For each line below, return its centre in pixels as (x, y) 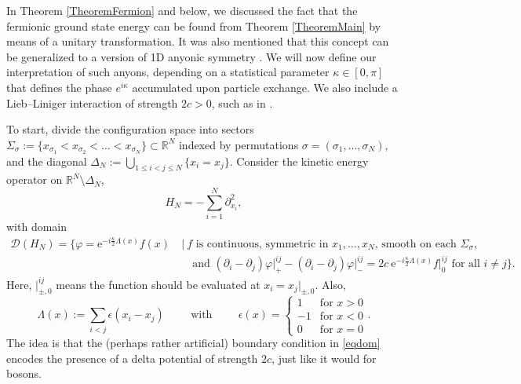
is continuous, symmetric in (262, 244)
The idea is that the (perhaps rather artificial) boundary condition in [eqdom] (193, 343)
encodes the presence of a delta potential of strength (132, 358)
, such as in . (242, 102)
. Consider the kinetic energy (299, 161)
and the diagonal (47, 161)
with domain (37, 227)
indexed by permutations (239, 144)
